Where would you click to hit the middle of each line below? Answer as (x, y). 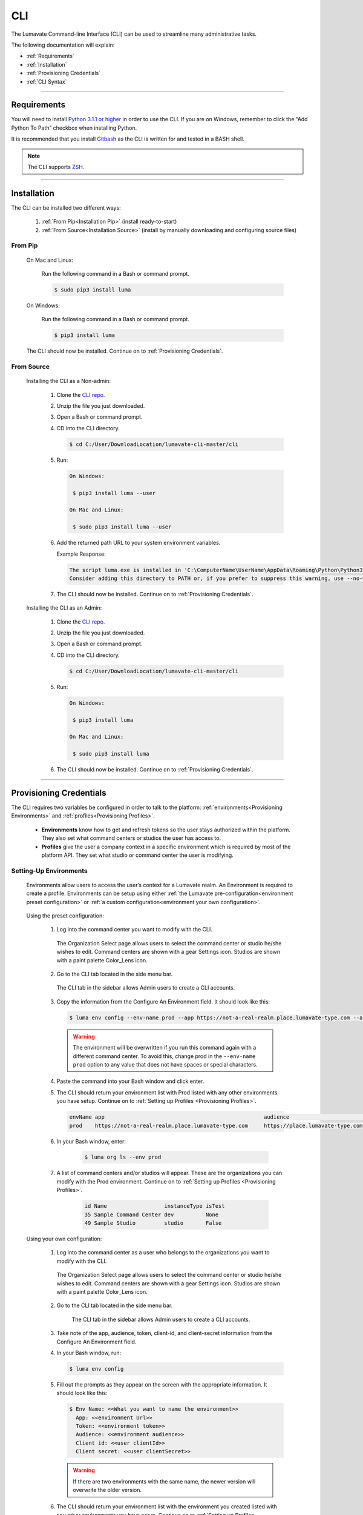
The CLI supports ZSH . (56, 167)
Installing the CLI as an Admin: (64, 608)
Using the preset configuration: (65, 916)
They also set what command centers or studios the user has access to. (131, 838)
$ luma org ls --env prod (123, 1157)
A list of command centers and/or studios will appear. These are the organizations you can (169, 1173)
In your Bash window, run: (89, 1353)
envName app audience (179, 1117)
